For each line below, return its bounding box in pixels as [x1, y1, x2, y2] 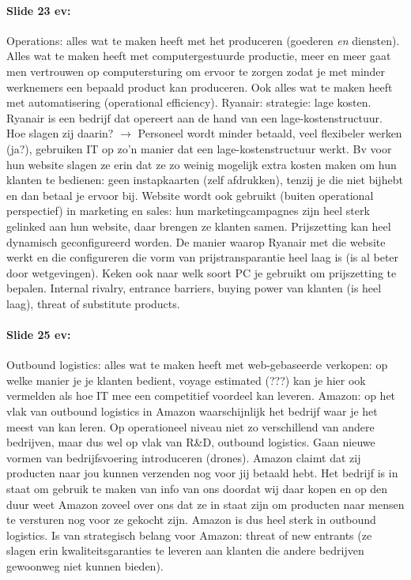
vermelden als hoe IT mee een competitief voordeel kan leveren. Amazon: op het [6, 387, 396, 404]
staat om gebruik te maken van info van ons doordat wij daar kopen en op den [6, 480, 388, 497]
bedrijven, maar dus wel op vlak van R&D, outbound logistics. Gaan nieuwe [6, 434, 375, 450]
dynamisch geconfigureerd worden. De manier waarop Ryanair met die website [6, 233, 386, 250]
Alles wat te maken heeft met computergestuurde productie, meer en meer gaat [6, 47, 391, 64]
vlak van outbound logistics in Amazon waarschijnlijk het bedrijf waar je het [6, 403, 378, 420]
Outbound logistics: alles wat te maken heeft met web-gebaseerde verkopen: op [6, 356, 388, 373]
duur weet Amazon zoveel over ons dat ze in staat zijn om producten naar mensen [6, 495, 405, 512]
